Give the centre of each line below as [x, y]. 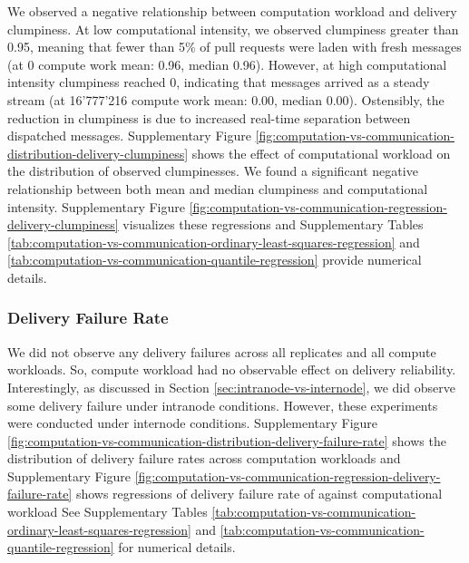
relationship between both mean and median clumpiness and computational [218, 188]
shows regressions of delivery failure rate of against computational [259, 494]
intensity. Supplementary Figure [96, 206]
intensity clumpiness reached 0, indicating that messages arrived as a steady [219, 82]
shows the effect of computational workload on [321, 153]
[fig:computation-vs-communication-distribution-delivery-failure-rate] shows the [227, 440]
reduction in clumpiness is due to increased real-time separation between [209, 117]
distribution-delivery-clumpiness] [98, 153]
